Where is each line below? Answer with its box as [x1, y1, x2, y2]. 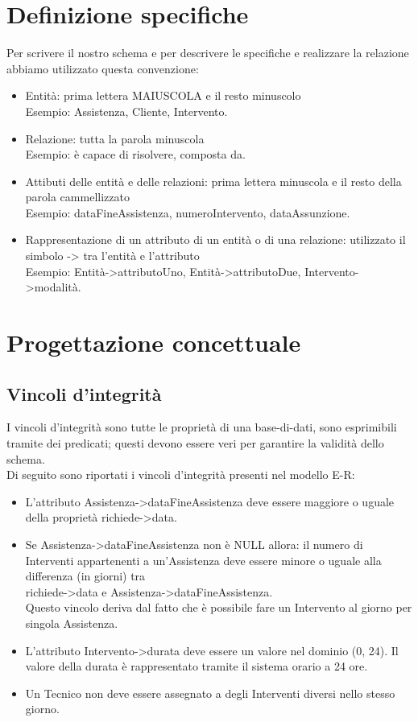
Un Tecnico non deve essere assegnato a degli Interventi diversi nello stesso [25, 684, 395, 701]
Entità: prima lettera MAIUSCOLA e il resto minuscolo [25, 87, 301, 104]
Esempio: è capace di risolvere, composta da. [25, 146, 246, 163]
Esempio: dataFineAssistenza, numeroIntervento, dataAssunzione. [25, 204, 350, 221]
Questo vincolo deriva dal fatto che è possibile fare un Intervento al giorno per [25, 599, 412, 616]
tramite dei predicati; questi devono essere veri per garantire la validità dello [6, 435, 384, 452]
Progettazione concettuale [6, 326, 301, 359]
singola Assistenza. [25, 614, 118, 631]
